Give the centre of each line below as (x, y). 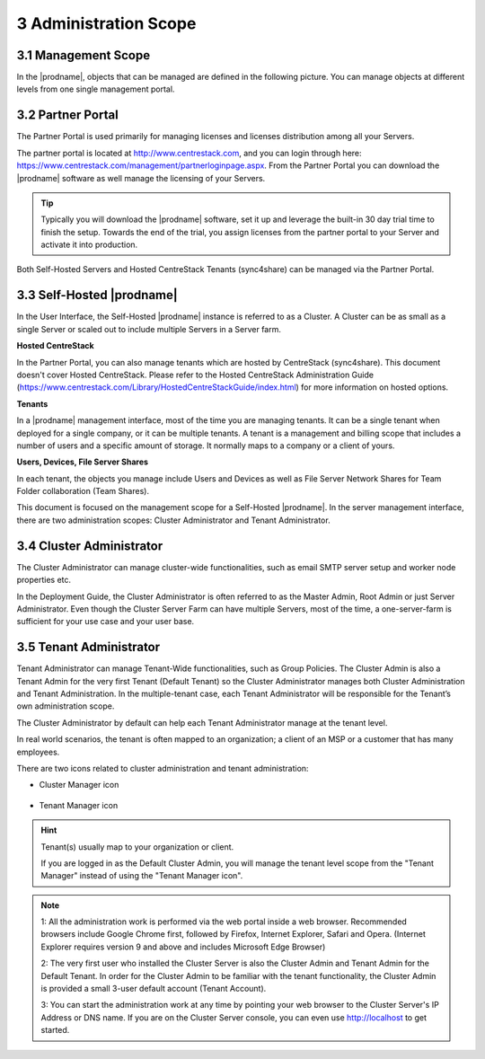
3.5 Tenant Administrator (88, 647)
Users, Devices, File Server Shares (82, 462)
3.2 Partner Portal (67, 115)
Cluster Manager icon (79, 785)
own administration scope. (66, 706)
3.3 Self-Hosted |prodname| (97, 295)
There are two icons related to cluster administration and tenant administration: (163, 768)
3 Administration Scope (106, 23)
